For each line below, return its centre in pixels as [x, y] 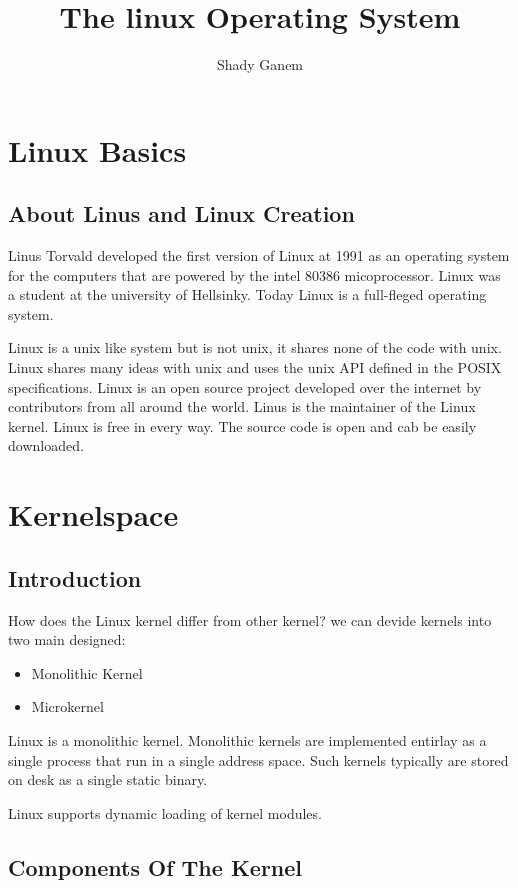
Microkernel [67, 706]
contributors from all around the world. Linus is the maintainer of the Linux [242, 406]
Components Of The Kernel [155, 866]
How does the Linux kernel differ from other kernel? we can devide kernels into [250, 619]
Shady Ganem [260, 64]
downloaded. [46, 445]
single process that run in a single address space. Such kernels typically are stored [258, 759]
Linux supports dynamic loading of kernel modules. [165, 812]
